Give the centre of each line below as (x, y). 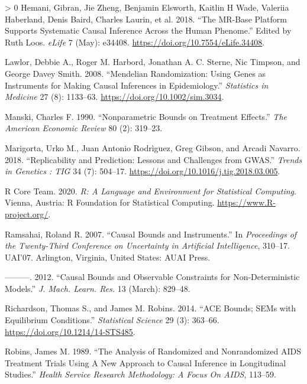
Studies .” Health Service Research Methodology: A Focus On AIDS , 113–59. (140, 374)
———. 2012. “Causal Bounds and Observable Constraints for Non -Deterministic (152, 277)
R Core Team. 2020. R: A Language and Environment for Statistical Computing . (151, 191)
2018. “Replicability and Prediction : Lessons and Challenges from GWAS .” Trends (153, 159)
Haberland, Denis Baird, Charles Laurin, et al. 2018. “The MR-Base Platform (146, 19)
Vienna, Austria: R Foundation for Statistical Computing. (110, 202)
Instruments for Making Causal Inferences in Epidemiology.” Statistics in (137, 85)
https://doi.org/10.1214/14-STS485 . (70, 331)
